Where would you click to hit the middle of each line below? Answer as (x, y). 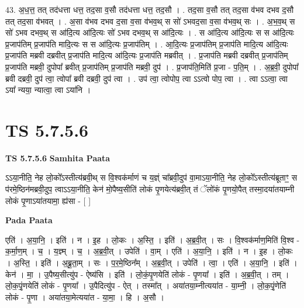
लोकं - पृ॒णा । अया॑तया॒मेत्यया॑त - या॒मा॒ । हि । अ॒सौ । (85, 297)
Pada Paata (29, 220)
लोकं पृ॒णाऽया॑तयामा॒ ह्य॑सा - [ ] (48, 200)
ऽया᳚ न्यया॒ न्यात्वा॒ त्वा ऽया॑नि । (48, 90)
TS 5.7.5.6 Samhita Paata (58, 158)
